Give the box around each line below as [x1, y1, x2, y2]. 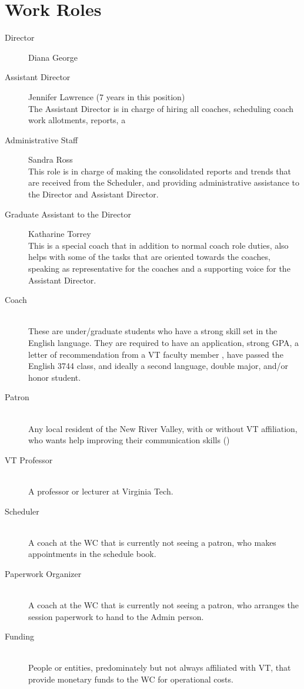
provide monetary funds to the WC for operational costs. [28, 673, 233, 685]
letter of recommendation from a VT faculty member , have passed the [28, 348, 283, 360]
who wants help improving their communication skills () [28, 434, 230, 446]
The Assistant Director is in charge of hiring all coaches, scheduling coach [28, 102, 294, 114]
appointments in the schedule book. [28, 548, 156, 560]
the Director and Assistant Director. [28, 188, 159, 200]
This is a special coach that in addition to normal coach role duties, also [28, 239, 289, 251]
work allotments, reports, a [28, 114, 126, 126]
